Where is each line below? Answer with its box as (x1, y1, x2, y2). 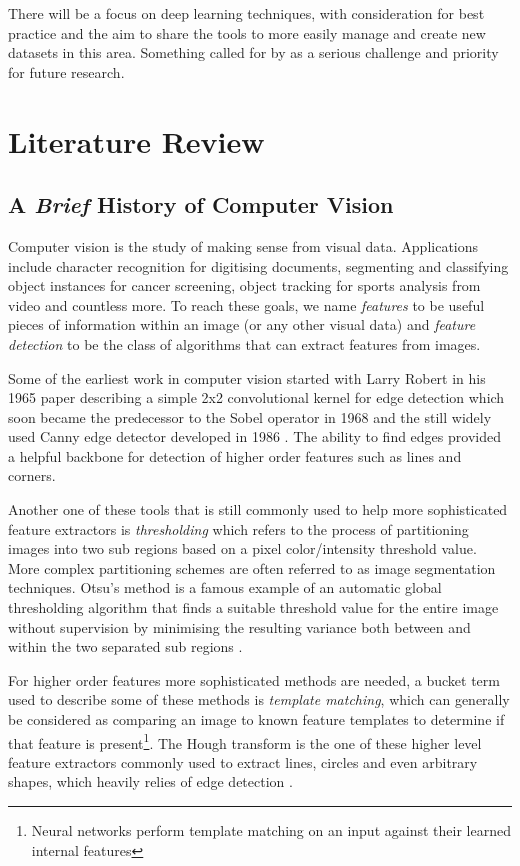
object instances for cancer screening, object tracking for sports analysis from (8, 275, 481, 296)
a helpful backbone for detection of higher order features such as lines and (8, 445, 462, 466)
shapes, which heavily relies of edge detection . (8, 771, 293, 792)
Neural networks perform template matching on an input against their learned (31, 820, 511, 841)
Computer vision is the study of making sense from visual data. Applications (8, 235, 479, 256)
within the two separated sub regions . (8, 636, 243, 657)
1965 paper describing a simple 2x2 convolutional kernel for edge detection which (8, 387, 505, 408)
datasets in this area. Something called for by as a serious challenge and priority (8, 42, 499, 63)
